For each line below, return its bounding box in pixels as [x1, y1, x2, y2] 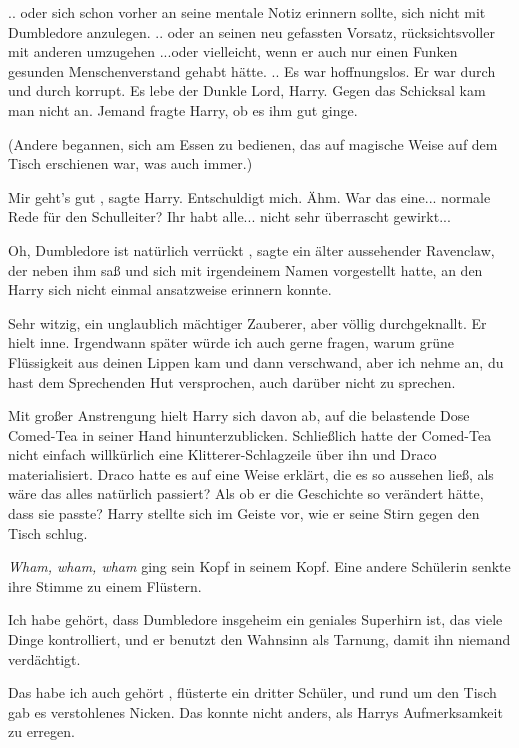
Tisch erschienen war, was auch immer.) [8, 153, 253, 174]
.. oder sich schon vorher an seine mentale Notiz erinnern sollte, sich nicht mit [8, 2, 486, 22]
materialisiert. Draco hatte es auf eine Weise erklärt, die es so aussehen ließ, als [8, 463, 494, 484]
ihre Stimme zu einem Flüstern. [8, 575, 202, 596]
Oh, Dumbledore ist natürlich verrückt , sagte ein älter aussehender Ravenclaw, [8, 239, 495, 260]
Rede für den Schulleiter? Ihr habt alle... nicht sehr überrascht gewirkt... [8, 206, 451, 227]
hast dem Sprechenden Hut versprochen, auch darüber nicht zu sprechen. [8, 371, 456, 392]
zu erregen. [8, 721, 75, 742]
